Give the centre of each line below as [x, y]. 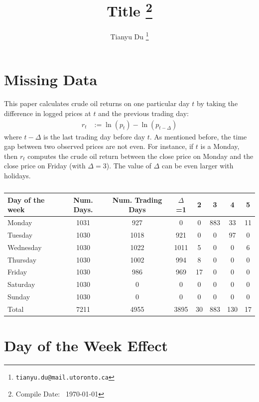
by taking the [217, 103]
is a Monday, [220, 146]
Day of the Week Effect [86, 345]
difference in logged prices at [48, 113]
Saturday [21, 284]
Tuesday [20, 234]
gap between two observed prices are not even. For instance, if [99, 146]
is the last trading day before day [94, 136]
